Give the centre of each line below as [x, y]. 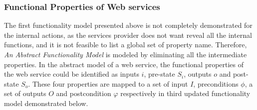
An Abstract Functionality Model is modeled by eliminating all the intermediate [126, 54]
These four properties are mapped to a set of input [110, 83]
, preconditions [216, 83]
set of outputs [25, 93]
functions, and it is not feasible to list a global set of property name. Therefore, [126, 45]
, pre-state [159, 74]
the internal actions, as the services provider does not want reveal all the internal [128, 35]
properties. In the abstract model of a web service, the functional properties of [124, 64]
